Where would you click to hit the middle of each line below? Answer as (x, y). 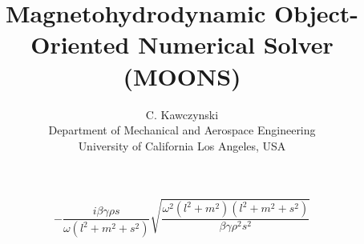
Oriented (80, 44)
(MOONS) (182, 76)
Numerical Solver (236, 44)
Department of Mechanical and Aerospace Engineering (182, 130)
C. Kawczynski (182, 114)
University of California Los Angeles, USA (182, 145)
